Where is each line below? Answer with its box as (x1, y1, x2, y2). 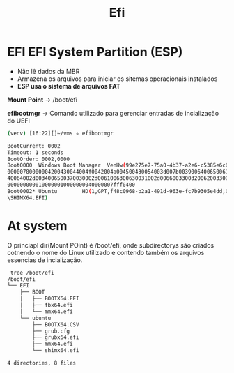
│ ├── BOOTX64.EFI (19, 295, 79, 303)
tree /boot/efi (10, 269, 54, 276)
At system (7, 218, 68, 234)
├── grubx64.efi (32, 334, 79, 341)
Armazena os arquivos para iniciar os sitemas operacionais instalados (17, 75, 218, 83)
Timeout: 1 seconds (7, 149, 64, 156)
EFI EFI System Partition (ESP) (7, 44, 183, 60)
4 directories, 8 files (7, 360, 77, 367)
